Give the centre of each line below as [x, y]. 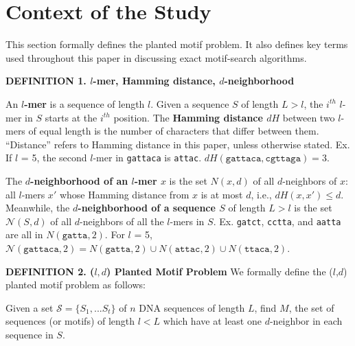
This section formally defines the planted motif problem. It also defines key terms [177, 44]
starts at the [71, 117]
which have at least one [212, 321]
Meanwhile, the [38, 208]
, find [265, 307]
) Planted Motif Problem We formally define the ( [220, 271]
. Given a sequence [190, 103]
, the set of [311, 307]
